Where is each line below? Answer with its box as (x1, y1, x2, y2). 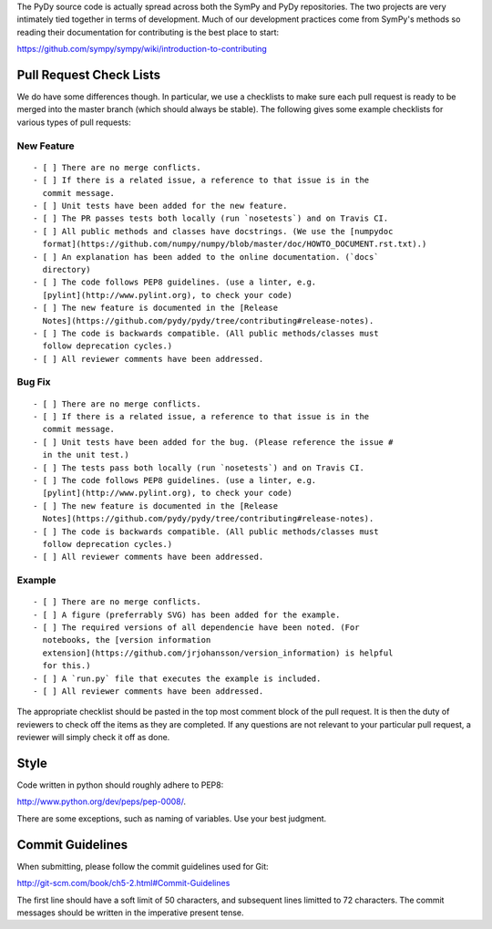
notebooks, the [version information (42, 635, 211, 645)
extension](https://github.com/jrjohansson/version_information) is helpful (42, 647, 394, 658)
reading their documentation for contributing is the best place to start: (16, 26, 280, 37)
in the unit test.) (42, 449, 129, 460)
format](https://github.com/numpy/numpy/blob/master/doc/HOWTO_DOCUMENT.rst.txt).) (42, 239, 427, 250)
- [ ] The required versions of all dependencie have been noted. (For (33, 623, 360, 633)
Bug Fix (16, 376, 51, 388)
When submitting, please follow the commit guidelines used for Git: (16, 861, 269, 872)
